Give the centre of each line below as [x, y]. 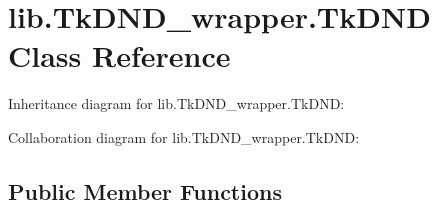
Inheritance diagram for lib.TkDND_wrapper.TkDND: [176, 103]
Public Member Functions [145, 190]
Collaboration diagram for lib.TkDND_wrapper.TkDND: [184, 136]
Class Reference [119, 55]
